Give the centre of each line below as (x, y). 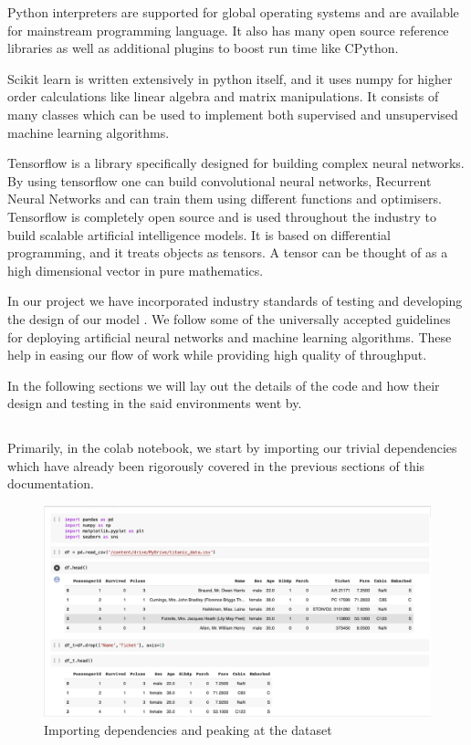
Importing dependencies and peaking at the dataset (188, 729)
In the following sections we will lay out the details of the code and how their (224, 385)
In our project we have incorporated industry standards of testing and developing (235, 301)
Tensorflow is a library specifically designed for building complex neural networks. (236, 163)
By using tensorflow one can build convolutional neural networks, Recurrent (220, 180)
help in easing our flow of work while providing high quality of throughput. (217, 355)
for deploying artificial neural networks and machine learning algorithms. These (230, 336)
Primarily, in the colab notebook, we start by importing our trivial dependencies (232, 448)
